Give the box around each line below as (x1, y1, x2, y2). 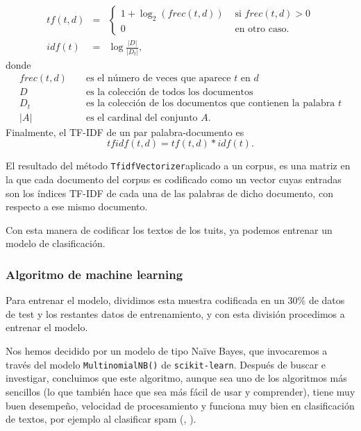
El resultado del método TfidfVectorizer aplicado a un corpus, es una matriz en (6, 158, 351, 173)
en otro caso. (235, 24, 289, 34)
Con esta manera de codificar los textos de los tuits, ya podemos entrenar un (6, 222, 333, 237)
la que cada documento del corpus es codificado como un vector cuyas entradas (6, 172, 342, 187)
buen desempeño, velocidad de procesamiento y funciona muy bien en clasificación (6, 398, 355, 412)
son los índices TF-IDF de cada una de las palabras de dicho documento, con (6, 185, 333, 200)
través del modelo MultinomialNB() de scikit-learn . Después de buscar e (6, 357, 326, 371)
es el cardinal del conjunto (85, 112, 198, 123)
